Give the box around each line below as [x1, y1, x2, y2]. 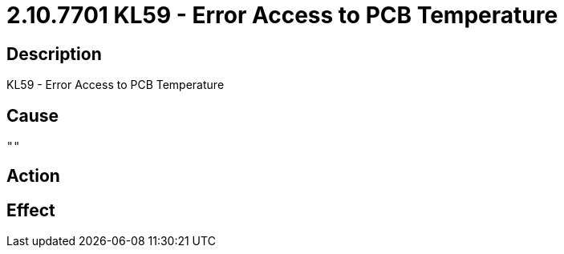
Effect [6, 200, 55, 220]
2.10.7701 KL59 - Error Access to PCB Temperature [6, 2, 558, 29]
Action [6, 166, 60, 187]
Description [6, 43, 102, 64]
